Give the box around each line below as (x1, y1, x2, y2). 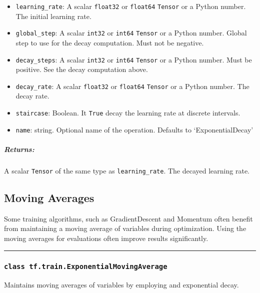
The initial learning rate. (15, 10, 91, 21)
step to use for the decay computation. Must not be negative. (15, 37, 204, 47)
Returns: (4, 143, 34, 154)
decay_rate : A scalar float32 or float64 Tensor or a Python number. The (15, 80, 249, 91)
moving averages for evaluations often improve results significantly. (4, 232, 208, 243)
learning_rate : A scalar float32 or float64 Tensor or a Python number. (15, 1, 246, 11)
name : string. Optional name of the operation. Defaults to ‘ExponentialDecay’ (15, 124, 253, 134)
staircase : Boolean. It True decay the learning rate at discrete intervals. (15, 107, 240, 117)
